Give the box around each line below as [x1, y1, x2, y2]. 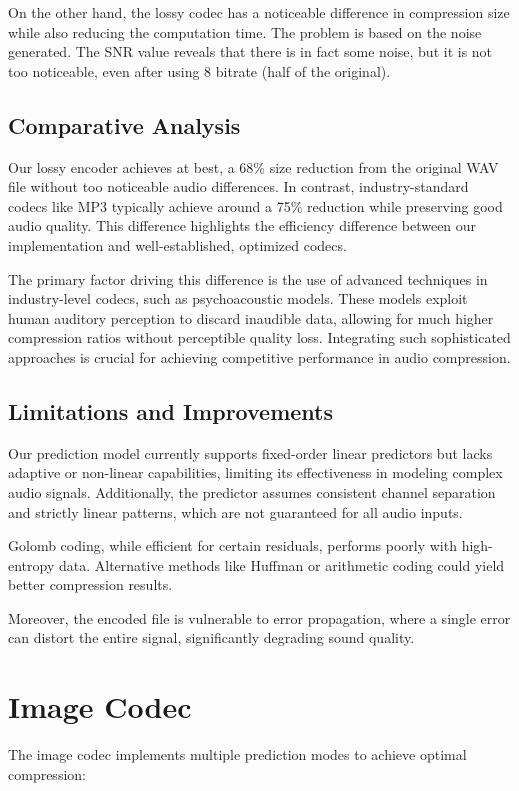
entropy [8, 554, 55, 575]
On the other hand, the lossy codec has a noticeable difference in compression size [8, 2, 510, 22]
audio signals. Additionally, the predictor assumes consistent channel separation [8, 481, 496, 502]
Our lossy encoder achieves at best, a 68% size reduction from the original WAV [8, 156, 499, 177]
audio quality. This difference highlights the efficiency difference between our [8, 215, 477, 236]
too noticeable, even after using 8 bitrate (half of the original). [8, 60, 391, 81]
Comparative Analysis [8, 109, 241, 140]
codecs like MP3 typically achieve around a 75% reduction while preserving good [8, 195, 503, 216]
